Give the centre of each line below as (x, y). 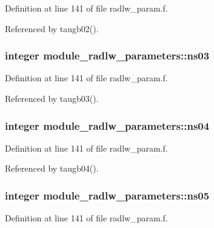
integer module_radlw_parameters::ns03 (107, 55)
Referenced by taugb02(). (52, 28)
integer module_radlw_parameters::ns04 (107, 125)
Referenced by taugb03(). (52, 98)
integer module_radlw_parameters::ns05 (107, 195)
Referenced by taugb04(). (52, 168)
